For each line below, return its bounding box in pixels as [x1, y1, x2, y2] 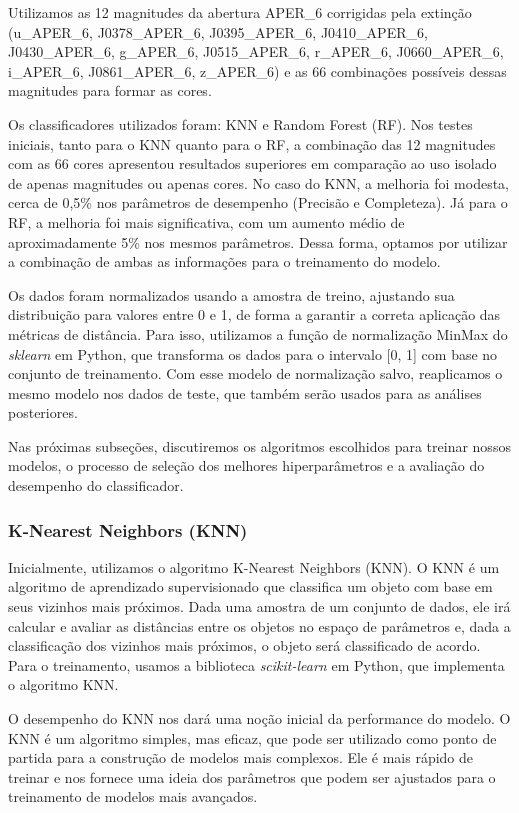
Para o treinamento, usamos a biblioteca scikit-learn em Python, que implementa [8, 654, 505, 675]
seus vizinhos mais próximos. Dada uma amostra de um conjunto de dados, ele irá [8, 596, 511, 617]
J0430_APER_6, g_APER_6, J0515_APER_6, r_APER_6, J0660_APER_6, [8, 41, 504, 62]
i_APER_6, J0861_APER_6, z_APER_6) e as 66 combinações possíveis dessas [8, 60, 507, 81]
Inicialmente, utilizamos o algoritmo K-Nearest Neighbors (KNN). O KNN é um [8, 556, 500, 577]
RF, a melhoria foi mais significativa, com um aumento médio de [8, 211, 405, 232]
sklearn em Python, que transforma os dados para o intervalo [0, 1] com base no [8, 343, 498, 364]
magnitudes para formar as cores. [8, 80, 212, 101]
